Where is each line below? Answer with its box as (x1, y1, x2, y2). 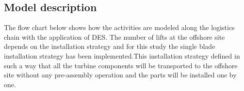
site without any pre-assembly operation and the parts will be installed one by (4, 70, 237, 80)
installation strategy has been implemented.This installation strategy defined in (4, 50, 240, 61)
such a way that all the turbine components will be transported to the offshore (4, 60, 238, 70)
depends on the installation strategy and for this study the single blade (4, 41, 215, 51)
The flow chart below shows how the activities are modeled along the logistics (4, 22, 235, 32)
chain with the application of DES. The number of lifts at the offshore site (4, 31, 225, 42)
